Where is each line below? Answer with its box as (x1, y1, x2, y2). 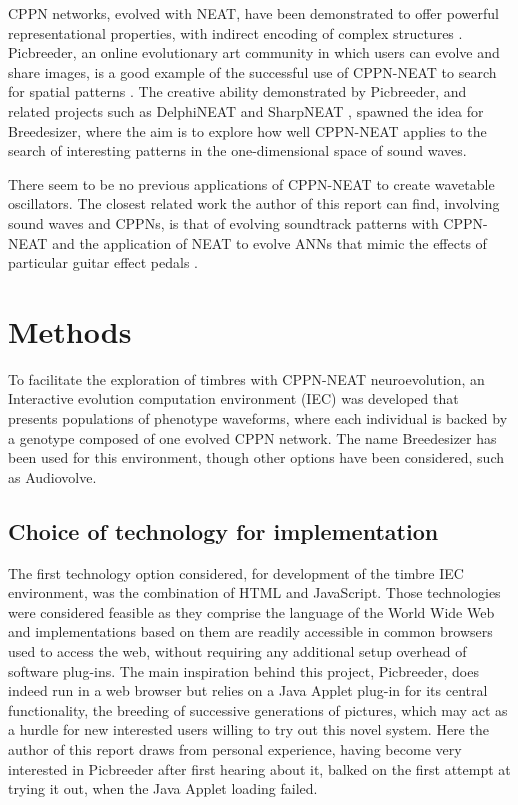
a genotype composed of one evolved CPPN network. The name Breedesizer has (8, 427, 497, 448)
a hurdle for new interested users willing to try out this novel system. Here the (8, 719, 489, 740)
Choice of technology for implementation (8, 515, 439, 546)
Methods (8, 310, 132, 351)
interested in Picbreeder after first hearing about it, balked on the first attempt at (8, 758, 511, 779)
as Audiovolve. (8, 466, 97, 487)
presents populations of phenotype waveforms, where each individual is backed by (8, 408, 508, 429)
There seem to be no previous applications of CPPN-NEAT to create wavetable (8, 173, 495, 194)
